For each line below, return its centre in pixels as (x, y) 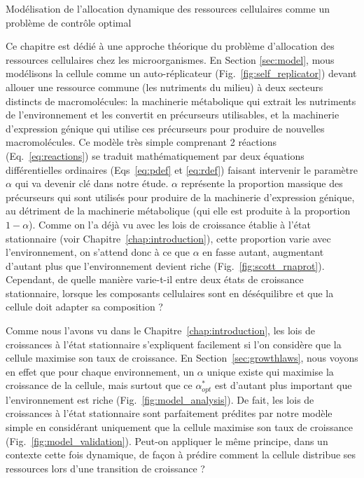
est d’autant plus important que (283, 385)
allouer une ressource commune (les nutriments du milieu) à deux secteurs (164, 87)
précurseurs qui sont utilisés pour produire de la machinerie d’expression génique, (180, 197)
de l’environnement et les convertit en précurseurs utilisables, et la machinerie (173, 115)
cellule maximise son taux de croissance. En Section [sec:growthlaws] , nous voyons (182, 358)
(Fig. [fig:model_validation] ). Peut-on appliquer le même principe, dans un (167, 441)
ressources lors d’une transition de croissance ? (105, 468)
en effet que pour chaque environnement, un (100, 371)
